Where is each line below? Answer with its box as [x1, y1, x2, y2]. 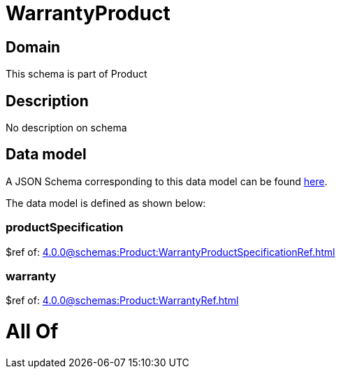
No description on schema [6, 122, 127, 134]
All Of [6, 319, 59, 344]
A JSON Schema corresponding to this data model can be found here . [6, 175, 328, 187]
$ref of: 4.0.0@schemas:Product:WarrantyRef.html [6, 294, 239, 307]
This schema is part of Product [6, 68, 147, 80]
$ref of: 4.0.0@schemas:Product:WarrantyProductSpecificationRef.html [6, 245, 335, 258]
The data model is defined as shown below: [6, 196, 206, 209]
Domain [6, 38, 61, 56]
